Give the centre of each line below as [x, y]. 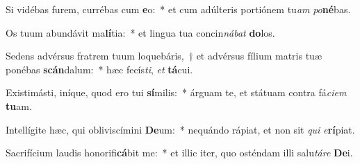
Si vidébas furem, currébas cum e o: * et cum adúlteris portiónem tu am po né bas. [178, 9]
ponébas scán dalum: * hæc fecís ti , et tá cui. [99, 69]
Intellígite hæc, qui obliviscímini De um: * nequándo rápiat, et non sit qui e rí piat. [180, 129]
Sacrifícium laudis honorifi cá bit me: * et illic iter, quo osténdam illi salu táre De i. [179, 153]
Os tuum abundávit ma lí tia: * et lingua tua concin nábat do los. [140, 32]
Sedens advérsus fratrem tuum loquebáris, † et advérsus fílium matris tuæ [164, 56]
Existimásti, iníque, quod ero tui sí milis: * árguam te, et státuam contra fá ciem [176, 92]
